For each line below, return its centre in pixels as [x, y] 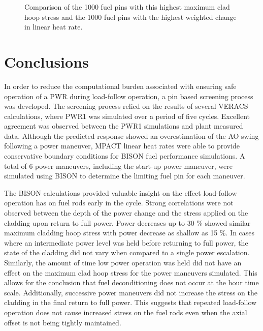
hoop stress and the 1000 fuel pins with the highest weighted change [130, 17]
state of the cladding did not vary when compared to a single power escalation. [127, 252]
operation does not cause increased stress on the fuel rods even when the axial [126, 312]
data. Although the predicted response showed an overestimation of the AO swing [131, 136]
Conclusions [46, 61]
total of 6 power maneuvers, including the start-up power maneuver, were [118, 165]
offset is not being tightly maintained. [63, 322]
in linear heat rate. [54, 27]
